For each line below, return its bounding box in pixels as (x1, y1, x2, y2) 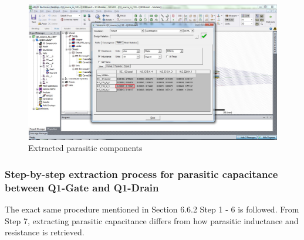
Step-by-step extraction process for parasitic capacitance (5, 166, 278, 181)
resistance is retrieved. (5, 226, 85, 238)
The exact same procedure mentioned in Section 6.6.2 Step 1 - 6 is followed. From (5, 203, 299, 215)
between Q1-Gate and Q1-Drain (5, 180, 159, 194)
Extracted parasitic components (28, 142, 143, 154)
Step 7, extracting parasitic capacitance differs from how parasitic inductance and (5, 214, 299, 227)
